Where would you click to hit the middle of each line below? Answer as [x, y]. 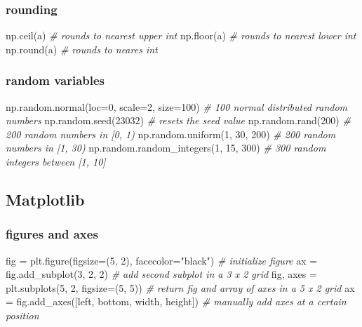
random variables [55, 80]
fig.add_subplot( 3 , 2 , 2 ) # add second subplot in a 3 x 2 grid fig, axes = [161, 274]
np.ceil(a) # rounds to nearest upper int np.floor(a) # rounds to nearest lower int [181, 35]
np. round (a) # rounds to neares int [82, 49]
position [22, 315]
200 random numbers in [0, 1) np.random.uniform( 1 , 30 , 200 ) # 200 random [171, 134]
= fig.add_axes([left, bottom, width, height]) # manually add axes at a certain [176, 301]
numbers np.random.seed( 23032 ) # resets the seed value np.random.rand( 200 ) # [178, 120]
